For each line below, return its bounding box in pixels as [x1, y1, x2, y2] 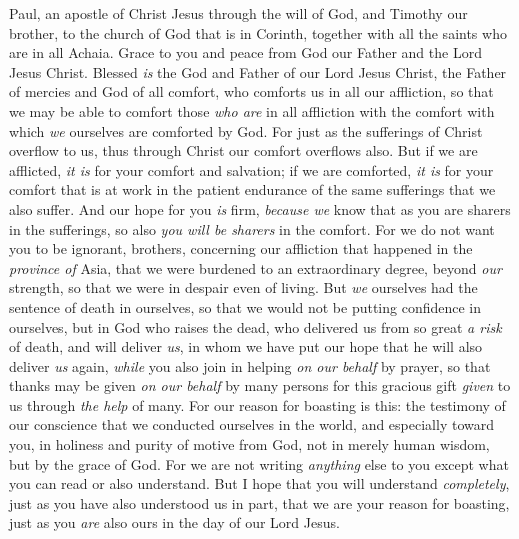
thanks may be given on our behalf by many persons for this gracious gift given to [9, 375, 511, 396]
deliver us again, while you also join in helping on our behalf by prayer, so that [9, 355, 491, 376]
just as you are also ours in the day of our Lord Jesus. [9, 512, 340, 533]
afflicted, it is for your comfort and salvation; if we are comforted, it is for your [9, 159, 494, 180]
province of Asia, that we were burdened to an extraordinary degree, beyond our [9, 257, 502, 278]
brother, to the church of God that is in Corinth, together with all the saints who [9, 22, 507, 43]
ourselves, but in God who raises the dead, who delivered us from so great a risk [9, 316, 502, 337]
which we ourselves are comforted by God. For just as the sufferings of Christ [9, 120, 483, 141]
